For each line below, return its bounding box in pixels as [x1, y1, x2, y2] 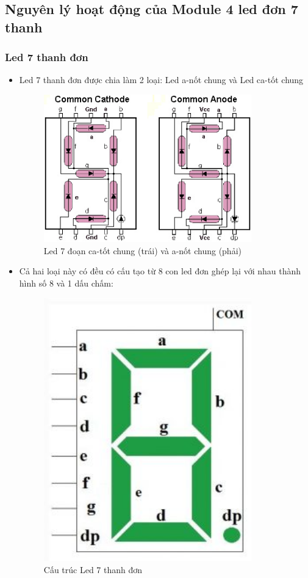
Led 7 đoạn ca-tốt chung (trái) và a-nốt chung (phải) [43, 244, 242, 257]
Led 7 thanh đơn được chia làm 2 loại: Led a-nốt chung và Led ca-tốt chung [19, 73, 304, 86]
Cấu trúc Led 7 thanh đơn [43, 563, 143, 576]
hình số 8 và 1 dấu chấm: [19, 276, 113, 289]
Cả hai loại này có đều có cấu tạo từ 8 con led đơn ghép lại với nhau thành [19, 265, 301, 277]
